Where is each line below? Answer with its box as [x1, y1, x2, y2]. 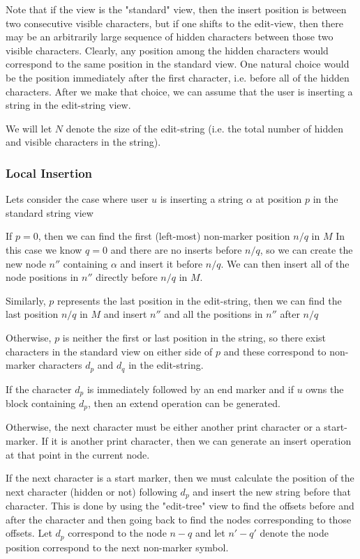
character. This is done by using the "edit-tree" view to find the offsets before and [6, 498, 354, 513]
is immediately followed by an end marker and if [87, 381, 294, 396]
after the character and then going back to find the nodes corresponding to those [6, 512, 352, 526]
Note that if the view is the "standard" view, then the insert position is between [6, 2, 347, 16]
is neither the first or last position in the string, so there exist [62, 330, 327, 344]
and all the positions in [164, 307, 263, 321]
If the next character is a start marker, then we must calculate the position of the [6, 470, 354, 485]
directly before [96, 270, 158, 284]
